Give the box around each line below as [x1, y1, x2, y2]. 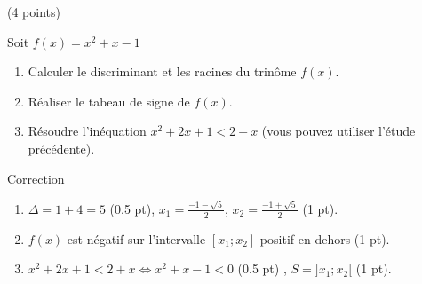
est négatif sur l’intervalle [67, 229, 206, 248]
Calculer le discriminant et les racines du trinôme [28, 62, 297, 81]
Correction [7, 169, 65, 187]
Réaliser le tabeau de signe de [28, 91, 190, 110]
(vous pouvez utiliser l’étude [261, 122, 416, 140]
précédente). [28, 138, 95, 157]
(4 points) [7, 3, 60, 20]
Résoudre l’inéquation [28, 122, 147, 140]
